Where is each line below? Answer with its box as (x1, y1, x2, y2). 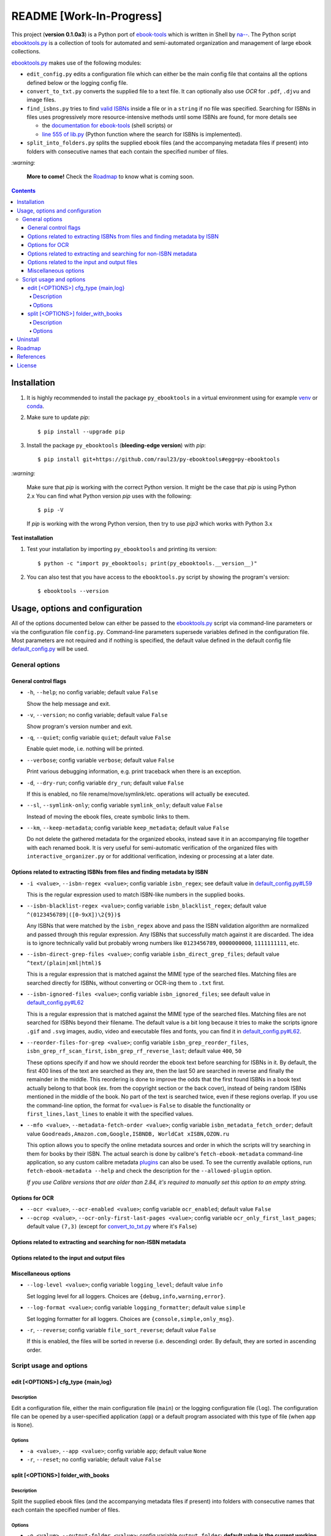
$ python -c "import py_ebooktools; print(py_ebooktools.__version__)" (37, 560, 257, 566)
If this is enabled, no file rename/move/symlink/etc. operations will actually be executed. (26, 790, 250, 797)
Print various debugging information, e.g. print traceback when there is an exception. (26, 768, 242, 775)
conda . (26, 402, 45, 410)
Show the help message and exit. (26, 700, 110, 707)
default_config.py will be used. (11, 645, 89, 652)
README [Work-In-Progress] (11, 9, 162, 23)
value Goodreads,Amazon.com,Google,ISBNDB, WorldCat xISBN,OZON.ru (26, 1130, 230, 1137)
